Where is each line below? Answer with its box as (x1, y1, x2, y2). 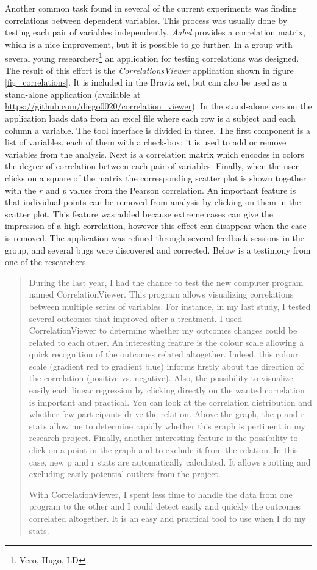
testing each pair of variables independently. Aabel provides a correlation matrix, (5, 26, 305, 38)
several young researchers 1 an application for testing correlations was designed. (5, 50, 299, 65)
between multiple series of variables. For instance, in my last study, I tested (29, 299, 311, 312)
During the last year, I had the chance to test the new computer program (29, 276, 304, 288)
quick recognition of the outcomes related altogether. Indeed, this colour (29, 348, 299, 360)
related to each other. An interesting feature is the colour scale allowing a (29, 335, 304, 348)
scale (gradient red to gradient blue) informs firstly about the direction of (29, 359, 304, 372)
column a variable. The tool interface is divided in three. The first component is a (5, 123, 310, 136)
